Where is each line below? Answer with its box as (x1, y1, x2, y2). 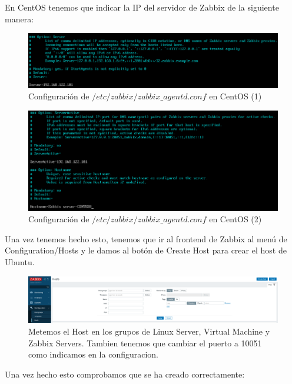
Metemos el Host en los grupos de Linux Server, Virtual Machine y (28, 325, 270, 338)
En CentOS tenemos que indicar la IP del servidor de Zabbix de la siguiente (5, 1, 279, 13)
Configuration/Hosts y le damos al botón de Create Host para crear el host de (5, 244, 287, 256)
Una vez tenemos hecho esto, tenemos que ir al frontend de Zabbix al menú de (5, 232, 287, 245)
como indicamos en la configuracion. (28, 348, 159, 360)
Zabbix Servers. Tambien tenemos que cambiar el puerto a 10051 (28, 336, 262, 349)
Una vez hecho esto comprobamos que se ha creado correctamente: (5, 368, 245, 380)
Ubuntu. (5, 255, 35, 268)
